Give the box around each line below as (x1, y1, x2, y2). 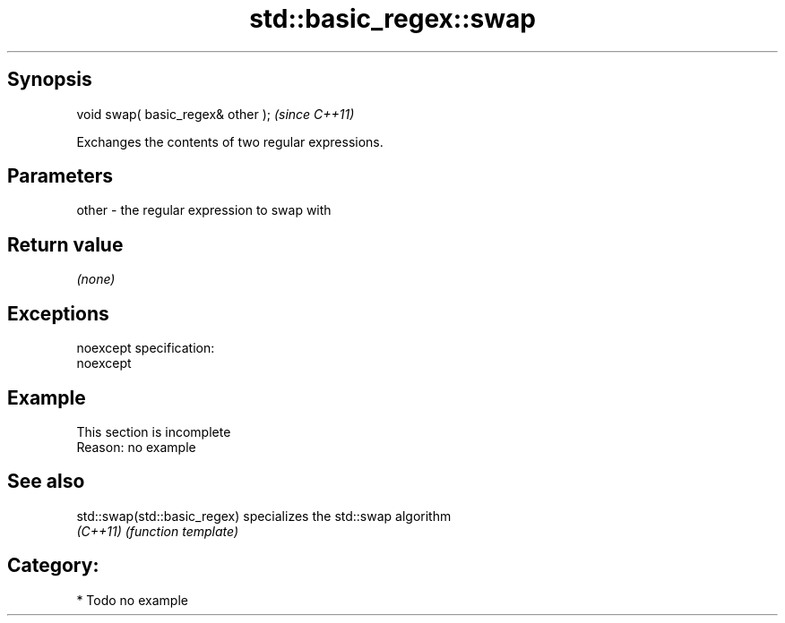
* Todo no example (76, 592, 188, 608)
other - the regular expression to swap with (76, 202, 332, 218)
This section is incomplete (76, 423, 231, 440)
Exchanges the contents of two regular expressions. (76, 133, 384, 149)
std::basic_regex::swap (249, 4, 536, 34)
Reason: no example (76, 439, 196, 455)
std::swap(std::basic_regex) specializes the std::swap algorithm (76, 508, 452, 524)
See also (7, 470, 85, 493)
